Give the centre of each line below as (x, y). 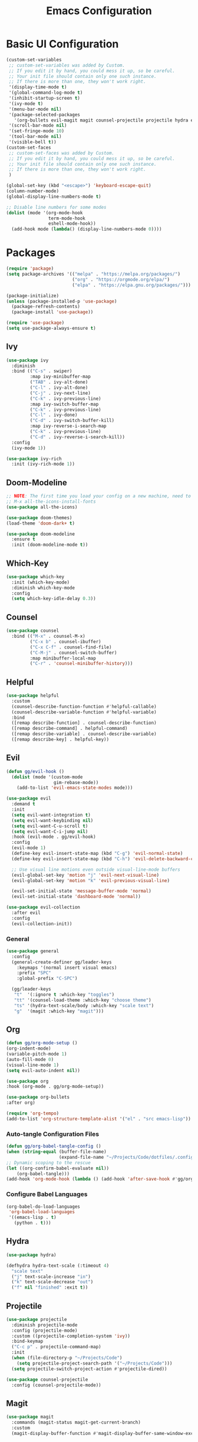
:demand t (23, 804)
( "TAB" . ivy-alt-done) (59, 382)
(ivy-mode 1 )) (29, 448)
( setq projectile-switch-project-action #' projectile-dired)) (89, 1369)
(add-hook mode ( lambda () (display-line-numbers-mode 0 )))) (87, 229)
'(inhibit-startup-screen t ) (44, 99)
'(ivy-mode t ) (26, 104)
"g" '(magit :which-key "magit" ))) (59, 1011)
